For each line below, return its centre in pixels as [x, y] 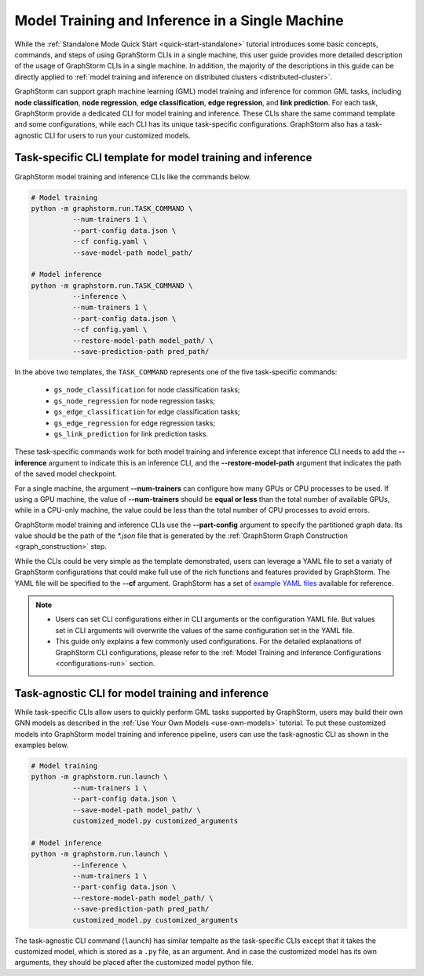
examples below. [42, 745]
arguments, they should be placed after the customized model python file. [134, 963]
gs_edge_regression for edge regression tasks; [135, 423]
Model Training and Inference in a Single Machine [179, 20]
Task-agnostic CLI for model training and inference [142, 693]
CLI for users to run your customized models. [117, 135]
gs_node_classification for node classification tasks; [147, 390]
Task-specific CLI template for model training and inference [163, 158]
